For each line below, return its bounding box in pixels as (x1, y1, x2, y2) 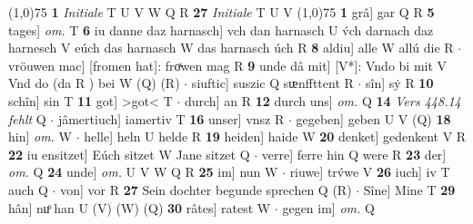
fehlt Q (8, 109, 46, 128)
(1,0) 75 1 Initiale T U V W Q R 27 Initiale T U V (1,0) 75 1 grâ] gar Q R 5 (8, 3, 435, 21)
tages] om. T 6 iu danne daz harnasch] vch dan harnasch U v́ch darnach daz (8, 20, 434, 39)
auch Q (8, 180, 48, 199)
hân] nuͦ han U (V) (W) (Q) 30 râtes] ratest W (8, 198, 271, 217)
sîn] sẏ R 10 (366, 73, 434, 93)
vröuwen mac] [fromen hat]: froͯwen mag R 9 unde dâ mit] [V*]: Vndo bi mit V (8, 55, 448, 74)
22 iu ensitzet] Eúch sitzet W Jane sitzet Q (8, 144, 250, 163)
